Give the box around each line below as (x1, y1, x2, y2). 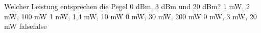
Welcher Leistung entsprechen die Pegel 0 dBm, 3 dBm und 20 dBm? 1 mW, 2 (4, 1, 250, 11)
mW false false (4, 21, 47, 31)
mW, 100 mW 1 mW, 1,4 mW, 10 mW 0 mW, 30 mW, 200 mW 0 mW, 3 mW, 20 (4, 11, 257, 21)
